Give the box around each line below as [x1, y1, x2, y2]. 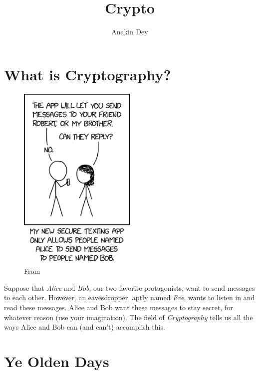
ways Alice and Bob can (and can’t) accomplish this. [4, 322, 165, 332]
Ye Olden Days [4, 351, 109, 371]
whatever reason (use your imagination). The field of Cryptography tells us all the [4, 312, 253, 322]
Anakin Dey [111, 26, 148, 37]
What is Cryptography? [4, 64, 171, 84]
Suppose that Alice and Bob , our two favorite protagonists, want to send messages [4, 282, 255, 293]
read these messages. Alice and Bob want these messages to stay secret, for [4, 302, 233, 312]
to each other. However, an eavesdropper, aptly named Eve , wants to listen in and [4, 292, 255, 303]
